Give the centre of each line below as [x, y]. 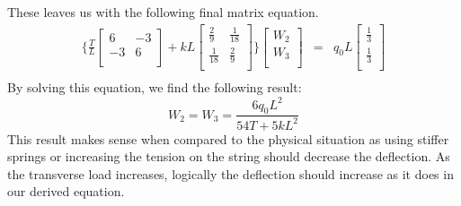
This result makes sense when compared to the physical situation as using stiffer [228, 138]
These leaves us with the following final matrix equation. [163, 12]
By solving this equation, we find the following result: [155, 87]
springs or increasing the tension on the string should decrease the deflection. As [229, 156]
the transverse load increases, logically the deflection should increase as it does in [230, 173]
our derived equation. [66, 191]
